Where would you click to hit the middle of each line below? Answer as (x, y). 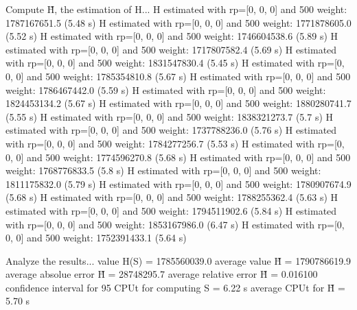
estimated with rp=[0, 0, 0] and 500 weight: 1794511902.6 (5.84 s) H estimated (171, 210)
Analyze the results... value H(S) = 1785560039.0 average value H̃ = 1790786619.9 (178, 260)
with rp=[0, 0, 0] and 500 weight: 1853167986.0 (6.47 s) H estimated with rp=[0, (175, 224)
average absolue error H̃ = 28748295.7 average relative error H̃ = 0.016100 (162, 274)
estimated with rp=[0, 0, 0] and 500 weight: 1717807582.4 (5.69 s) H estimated (171, 49)
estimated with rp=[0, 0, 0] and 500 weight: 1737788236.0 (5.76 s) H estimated (171, 130)
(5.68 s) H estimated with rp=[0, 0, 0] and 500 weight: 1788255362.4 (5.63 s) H (172, 197)
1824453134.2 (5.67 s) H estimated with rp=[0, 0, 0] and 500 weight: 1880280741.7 (178, 103)
